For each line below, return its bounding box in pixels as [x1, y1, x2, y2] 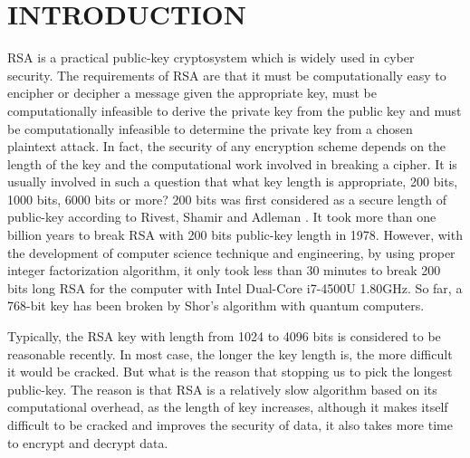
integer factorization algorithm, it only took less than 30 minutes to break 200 [7, 261, 441, 280]
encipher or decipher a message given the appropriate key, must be [7, 83, 377, 102]
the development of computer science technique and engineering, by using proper [7, 243, 456, 262]
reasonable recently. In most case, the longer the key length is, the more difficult [7, 344, 453, 363]
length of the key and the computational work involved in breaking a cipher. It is [7, 154, 457, 173]
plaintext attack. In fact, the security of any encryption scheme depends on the [7, 137, 446, 156]
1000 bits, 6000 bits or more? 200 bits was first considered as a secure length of [7, 189, 446, 208]
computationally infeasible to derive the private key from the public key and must [7, 100, 462, 119]
